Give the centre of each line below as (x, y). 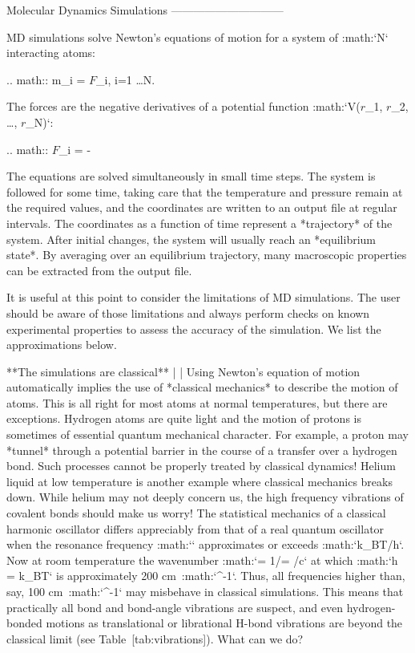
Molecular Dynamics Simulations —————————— (145, 10)
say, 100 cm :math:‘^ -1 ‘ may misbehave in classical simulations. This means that (205, 591)
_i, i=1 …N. (126, 79)
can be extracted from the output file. (99, 270)
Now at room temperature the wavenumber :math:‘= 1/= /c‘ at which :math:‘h (202, 560)
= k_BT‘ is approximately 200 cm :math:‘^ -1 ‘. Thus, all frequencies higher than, (206, 576)
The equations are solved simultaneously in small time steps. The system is (191, 176)
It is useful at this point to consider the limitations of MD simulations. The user (203, 297)
